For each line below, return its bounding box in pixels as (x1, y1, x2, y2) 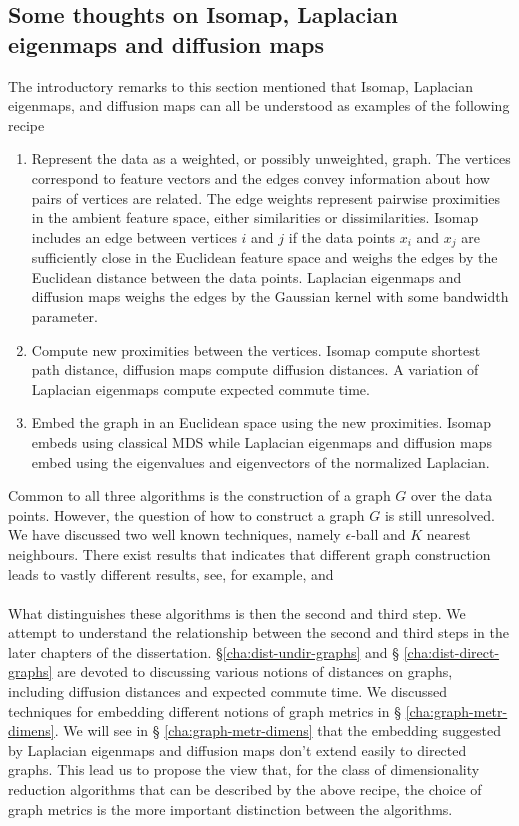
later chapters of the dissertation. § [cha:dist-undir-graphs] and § (8, 641, 400, 662)
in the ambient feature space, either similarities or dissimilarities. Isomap (31, 207, 479, 228)
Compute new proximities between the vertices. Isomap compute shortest (31, 339, 481, 360)
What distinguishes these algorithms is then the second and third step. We (8, 602, 466, 623)
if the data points (288, 226, 396, 247)
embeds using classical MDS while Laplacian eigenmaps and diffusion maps (31, 431, 492, 452)
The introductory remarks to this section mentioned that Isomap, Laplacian (8, 75, 473, 96)
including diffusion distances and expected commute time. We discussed (8, 681, 448, 702)
